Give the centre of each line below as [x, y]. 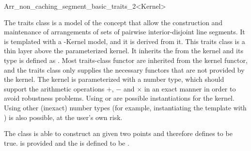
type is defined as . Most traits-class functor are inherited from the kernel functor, [126, 60]
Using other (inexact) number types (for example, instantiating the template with [125, 107]
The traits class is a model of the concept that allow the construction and [113, 22]
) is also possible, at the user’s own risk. [63, 117]
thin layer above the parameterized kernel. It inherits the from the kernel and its [124, 51]
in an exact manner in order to [190, 88]
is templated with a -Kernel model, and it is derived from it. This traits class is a [125, 41]
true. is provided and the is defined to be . [67, 143]
